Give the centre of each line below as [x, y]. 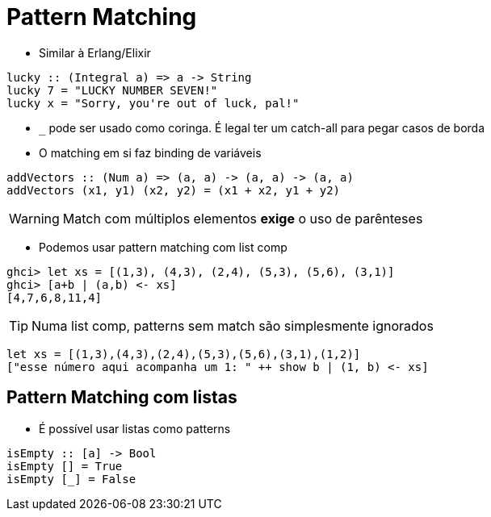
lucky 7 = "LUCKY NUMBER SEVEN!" [112, 90]
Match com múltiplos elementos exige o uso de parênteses [243, 218]
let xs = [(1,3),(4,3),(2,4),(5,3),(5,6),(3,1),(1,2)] [184, 354]
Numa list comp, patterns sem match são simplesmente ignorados [233, 325]
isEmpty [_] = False [71, 479]
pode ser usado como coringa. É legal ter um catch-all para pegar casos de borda [267, 127]
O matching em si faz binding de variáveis [150, 152]
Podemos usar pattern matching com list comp [163, 247]
